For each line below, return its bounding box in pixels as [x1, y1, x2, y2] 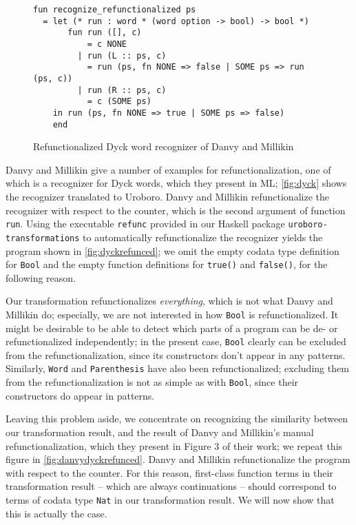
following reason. [6, 270, 76, 285]
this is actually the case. [6, 506, 107, 520]
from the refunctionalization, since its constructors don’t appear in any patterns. [6, 347, 346, 362]
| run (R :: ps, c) [77, 85, 167, 95]
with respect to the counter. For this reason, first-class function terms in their [6, 465, 333, 480]
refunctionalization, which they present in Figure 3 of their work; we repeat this [6, 438, 343, 453]
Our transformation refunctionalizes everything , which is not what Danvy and [6, 294, 333, 308]
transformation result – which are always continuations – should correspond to [6, 479, 337, 493]
